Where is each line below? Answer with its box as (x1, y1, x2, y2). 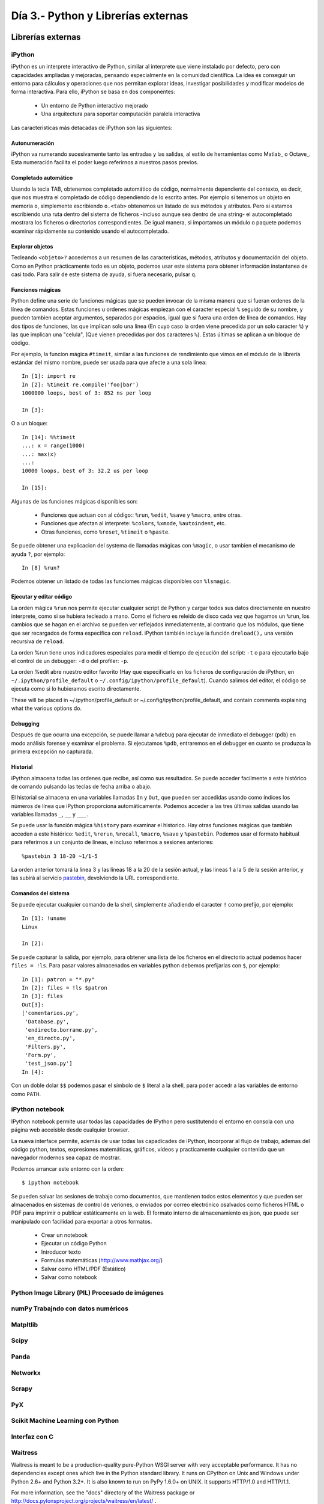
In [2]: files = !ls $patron (22, 984, 107, 991)
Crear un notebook (41, 1231, 88, 1239)
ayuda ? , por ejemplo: (11, 550, 65, 558)
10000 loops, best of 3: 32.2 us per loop (22, 467, 149, 475)
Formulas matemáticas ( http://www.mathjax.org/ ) (41, 1257, 163, 1264)
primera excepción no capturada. (11, 748, 94, 755)
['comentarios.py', (22, 1009, 79, 1017)
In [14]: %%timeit (22, 434, 76, 440)
